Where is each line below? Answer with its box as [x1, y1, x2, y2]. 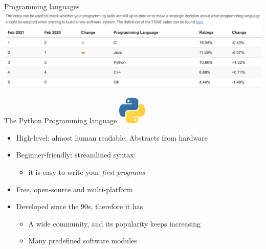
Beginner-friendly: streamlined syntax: [16, 149, 136, 160]
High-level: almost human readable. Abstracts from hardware [16, 132, 208, 143]
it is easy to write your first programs [28, 166, 145, 177]
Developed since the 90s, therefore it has [16, 201, 143, 212]
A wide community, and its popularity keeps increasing [28, 218, 201, 229]
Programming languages [4, 1, 80, 11]
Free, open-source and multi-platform [16, 184, 133, 194]
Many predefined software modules [28, 235, 137, 246]
